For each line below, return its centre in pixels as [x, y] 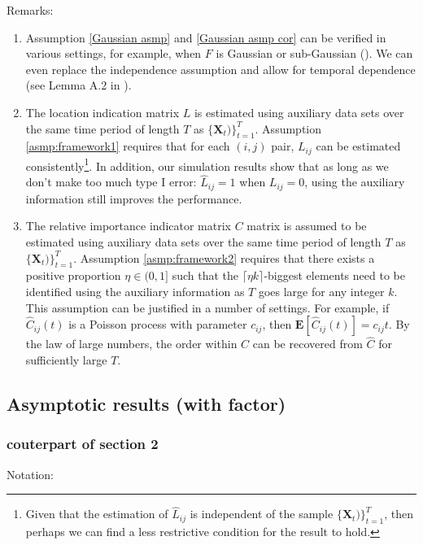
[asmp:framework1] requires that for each [128, 146]
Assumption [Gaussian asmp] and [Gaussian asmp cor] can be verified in [206, 37]
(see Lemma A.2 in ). [78, 85]
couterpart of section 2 [83, 444]
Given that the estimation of [97, 514]
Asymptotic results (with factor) [146, 403]
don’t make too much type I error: [111, 182]
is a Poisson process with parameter [158, 324]
